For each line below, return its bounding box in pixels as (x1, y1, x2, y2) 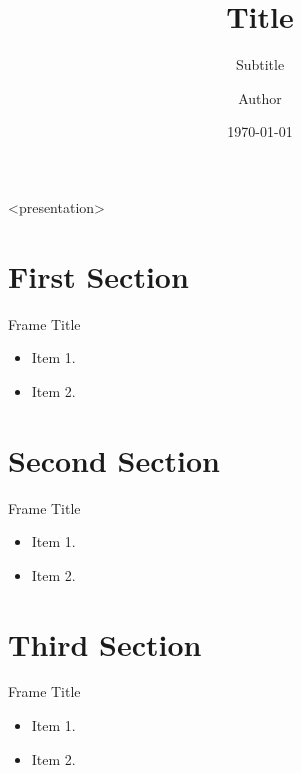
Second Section (8, 439, 220, 480)
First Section (8, 255, 189, 296)
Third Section (8, 623, 202, 664)
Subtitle (235, 54, 285, 75)
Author (238, 87, 282, 108)
